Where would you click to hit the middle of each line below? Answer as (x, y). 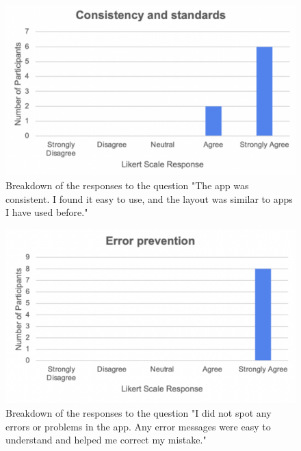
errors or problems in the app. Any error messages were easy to (138, 426)
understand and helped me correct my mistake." (106, 440)
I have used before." (47, 212)
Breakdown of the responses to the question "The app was (127, 185)
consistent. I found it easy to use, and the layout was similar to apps (149, 198)
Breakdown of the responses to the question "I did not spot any (139, 413)
